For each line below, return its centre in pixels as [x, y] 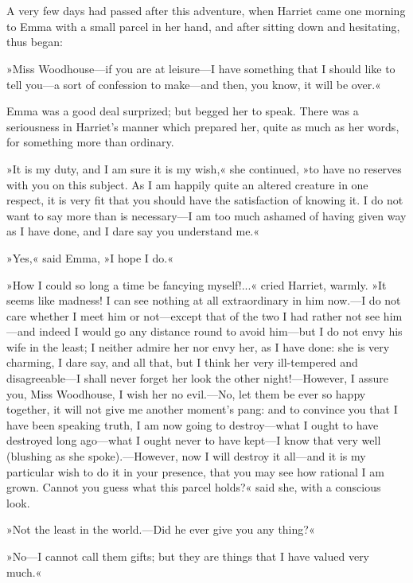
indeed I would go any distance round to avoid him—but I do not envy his [221, 331]
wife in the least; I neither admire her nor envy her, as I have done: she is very [198, 346]
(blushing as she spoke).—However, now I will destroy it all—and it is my [186, 456]
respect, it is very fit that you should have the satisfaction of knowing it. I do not [205, 200]
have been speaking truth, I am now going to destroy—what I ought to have [193, 424]
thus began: [35, 42]
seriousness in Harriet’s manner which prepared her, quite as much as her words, [203, 126]
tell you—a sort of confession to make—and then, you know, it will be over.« [194, 84]
